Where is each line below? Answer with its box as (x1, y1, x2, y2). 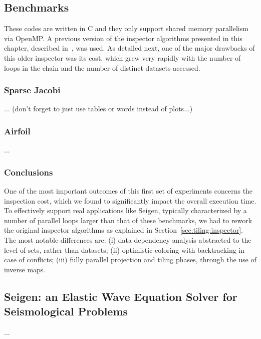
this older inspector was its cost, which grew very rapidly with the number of (4, 52, 241, 63)
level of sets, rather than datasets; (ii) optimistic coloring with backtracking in (4, 244, 245, 255)
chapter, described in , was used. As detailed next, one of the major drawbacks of (4, 43, 255, 53)
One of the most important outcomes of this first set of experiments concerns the (4, 186, 253, 196)
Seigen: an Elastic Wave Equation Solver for (4, 288, 237, 304)
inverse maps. (4, 264, 46, 274)
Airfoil (4, 124, 31, 137)
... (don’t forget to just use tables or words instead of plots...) (4, 103, 193, 114)
